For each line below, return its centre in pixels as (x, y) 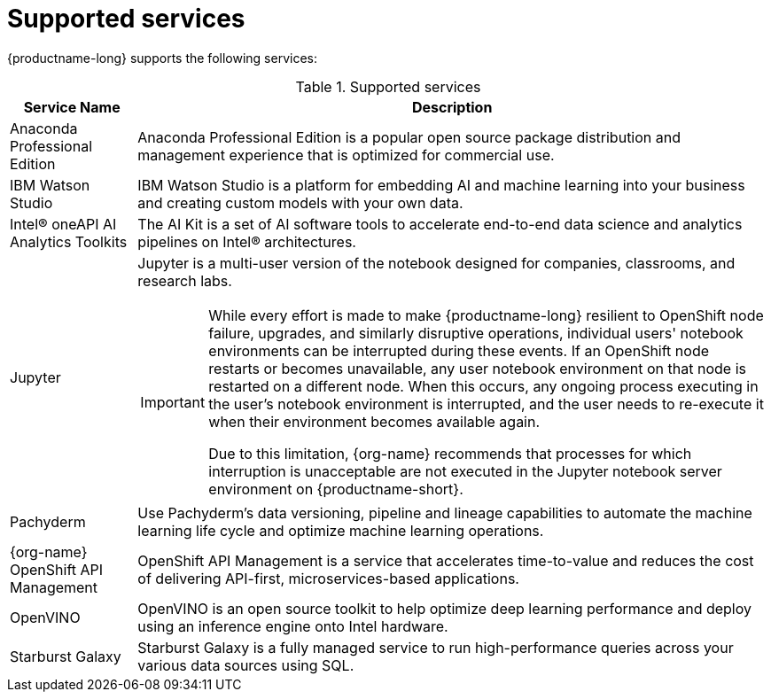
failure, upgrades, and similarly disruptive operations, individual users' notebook (476, 333)
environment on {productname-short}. (336, 489)
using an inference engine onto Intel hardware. (293, 626)
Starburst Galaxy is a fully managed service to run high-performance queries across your (436, 647)
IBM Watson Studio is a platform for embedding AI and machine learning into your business (441, 185)
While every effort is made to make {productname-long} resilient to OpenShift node (486, 315)
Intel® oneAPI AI (63, 224)
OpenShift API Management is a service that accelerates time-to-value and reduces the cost (446, 560)
